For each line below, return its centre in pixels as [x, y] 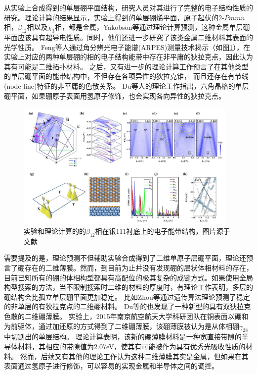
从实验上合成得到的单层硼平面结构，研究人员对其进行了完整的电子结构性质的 [128, 7]
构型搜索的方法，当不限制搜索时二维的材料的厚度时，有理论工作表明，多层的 [128, 287]
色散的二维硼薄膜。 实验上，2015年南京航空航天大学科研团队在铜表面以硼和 [126, 316]
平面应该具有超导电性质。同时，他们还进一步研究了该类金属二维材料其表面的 [128, 37]
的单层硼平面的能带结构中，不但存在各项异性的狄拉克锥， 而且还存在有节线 [126, 76]
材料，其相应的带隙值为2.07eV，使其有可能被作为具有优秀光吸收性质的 [131, 346]
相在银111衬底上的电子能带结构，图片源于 [163, 231]
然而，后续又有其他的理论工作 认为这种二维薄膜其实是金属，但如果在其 [134, 356]
